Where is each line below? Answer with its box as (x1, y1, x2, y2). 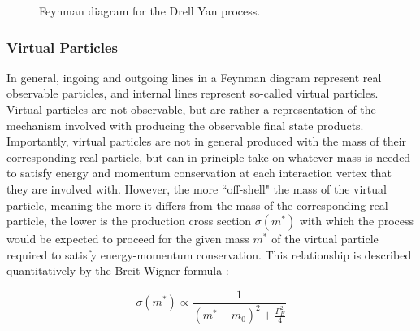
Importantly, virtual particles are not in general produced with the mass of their (6, 133, 407, 150)
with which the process (299, 212, 414, 229)
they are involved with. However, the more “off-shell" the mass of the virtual (6, 180, 387, 197)
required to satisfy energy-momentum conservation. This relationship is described (6, 246, 412, 263)
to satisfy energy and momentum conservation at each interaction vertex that (6, 164, 392, 181)
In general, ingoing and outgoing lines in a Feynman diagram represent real (6, 68, 382, 85)
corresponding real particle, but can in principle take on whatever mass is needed (6, 148, 411, 165)
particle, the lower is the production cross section (6, 212, 252, 229)
